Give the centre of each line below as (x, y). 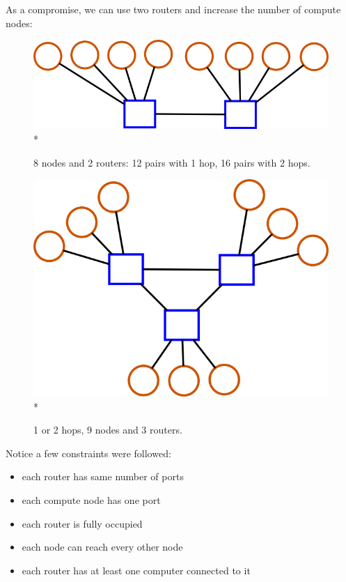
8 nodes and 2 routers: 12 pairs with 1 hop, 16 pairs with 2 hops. (172, 162)
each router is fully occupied (82, 523)
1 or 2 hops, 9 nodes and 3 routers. (108, 430)
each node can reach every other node (102, 547)
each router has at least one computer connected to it (136, 570)
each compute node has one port (91, 500)
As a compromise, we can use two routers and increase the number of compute (173, 9)
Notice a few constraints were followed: (88, 453)
